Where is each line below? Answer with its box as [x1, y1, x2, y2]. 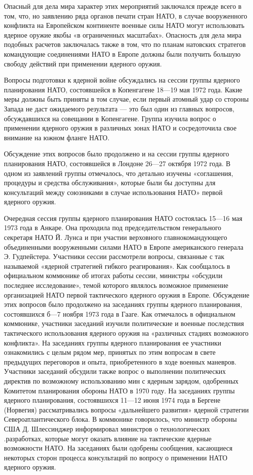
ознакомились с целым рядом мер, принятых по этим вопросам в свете [4, 347, 216, 357]
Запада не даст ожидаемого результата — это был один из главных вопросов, [4, 103, 234, 113]
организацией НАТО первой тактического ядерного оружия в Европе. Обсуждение [4, 289, 250, 300]
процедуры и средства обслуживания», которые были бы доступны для [4, 177, 216, 188]
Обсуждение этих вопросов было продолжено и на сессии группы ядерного [4, 149, 229, 159]
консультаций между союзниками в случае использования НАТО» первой [4, 187, 223, 197]
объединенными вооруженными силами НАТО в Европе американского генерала [4, 241, 244, 252]
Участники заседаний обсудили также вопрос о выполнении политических [4, 366, 226, 376]
